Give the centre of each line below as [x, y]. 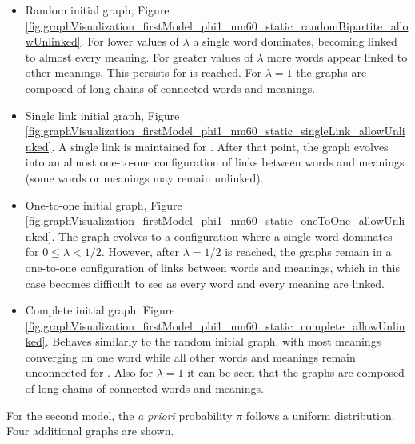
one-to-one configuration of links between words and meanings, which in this [213, 267]
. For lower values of [130, 41]
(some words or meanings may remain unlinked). [144, 177]
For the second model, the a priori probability [120, 415]
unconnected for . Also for [89, 372]
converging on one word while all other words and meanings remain [190, 356]
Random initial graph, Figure [97, 10]
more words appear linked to [337, 56]
